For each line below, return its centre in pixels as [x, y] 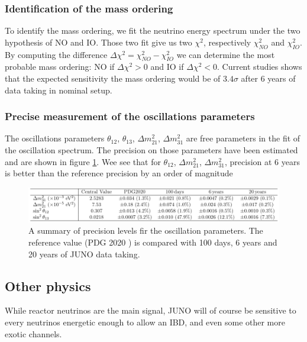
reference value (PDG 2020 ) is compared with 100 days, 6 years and [153, 242]
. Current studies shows [259, 67]
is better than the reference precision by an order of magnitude [119, 173]
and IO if [167, 67]
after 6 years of [268, 78]
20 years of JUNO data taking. [84, 254]
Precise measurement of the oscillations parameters [130, 116]
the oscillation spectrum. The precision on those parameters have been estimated [151, 150]
